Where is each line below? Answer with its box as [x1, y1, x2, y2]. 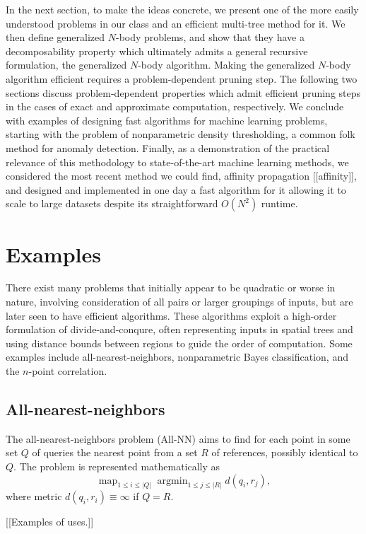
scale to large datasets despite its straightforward [6, 196, 218, 211]
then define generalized [6, 30, 105, 45]
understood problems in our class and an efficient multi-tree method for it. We [6, 16, 346, 30]
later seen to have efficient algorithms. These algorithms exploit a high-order [6, 308, 337, 323]
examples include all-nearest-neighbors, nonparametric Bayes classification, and [6, 349, 348, 364]
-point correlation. [28, 364, 107, 378]
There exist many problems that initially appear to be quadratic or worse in [6, 280, 336, 295]
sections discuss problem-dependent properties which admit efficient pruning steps [6, 85, 361, 100]
